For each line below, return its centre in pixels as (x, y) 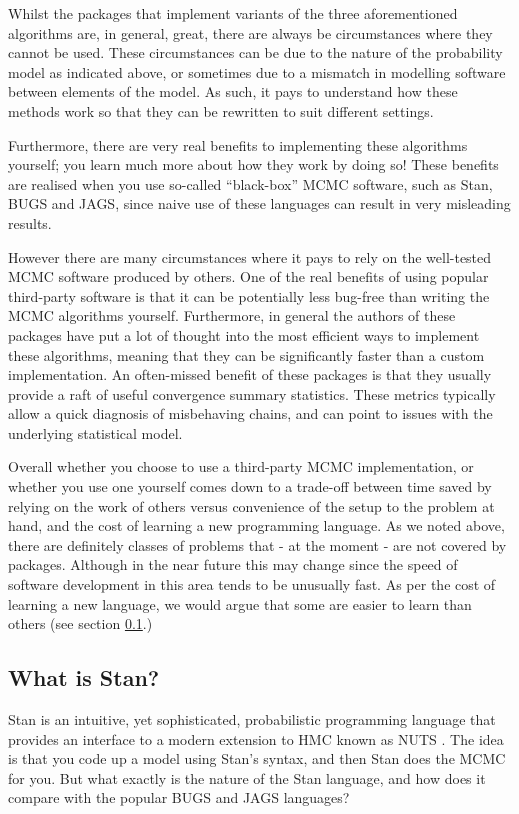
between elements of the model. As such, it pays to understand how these (233, 91)
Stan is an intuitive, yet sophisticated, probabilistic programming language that (252, 719)
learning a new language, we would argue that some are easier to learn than (240, 603)
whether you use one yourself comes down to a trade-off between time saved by (250, 486)
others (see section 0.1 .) (80, 623)
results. (30, 222)
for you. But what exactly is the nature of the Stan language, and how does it (247, 777)
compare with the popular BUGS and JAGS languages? (179, 797)
